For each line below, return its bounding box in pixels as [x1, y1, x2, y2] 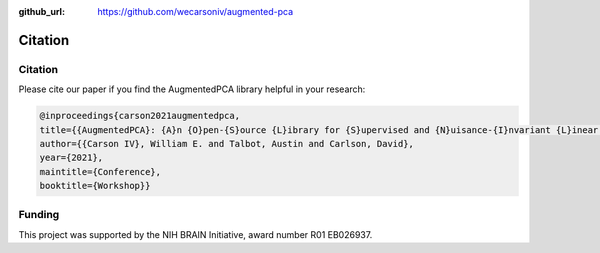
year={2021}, [39, 152, 104, 164]
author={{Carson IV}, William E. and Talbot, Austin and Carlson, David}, [39, 138, 415, 149]
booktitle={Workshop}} [39, 180, 151, 192]
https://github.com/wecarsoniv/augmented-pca [97, 6, 294, 17]
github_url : [18, 6, 65, 17]
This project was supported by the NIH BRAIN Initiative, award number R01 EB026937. [18, 228, 373, 240]
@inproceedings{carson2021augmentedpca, [39, 110, 240, 122]
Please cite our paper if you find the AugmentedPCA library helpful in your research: [18, 83, 366, 95]
